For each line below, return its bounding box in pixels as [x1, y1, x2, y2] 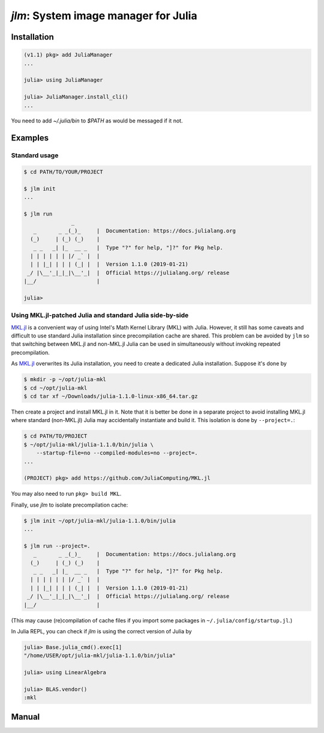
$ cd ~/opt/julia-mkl [23, 384, 88, 391]
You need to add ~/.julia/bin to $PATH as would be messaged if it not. [11, 117, 183, 124]
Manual [11, 711, 40, 722]
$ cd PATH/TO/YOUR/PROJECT [23, 169, 103, 175]
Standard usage [11, 151, 59, 160]
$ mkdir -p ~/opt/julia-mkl [23, 376, 106, 383]
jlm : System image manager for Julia [11, 9, 197, 22]
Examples [11, 133, 49, 143]
